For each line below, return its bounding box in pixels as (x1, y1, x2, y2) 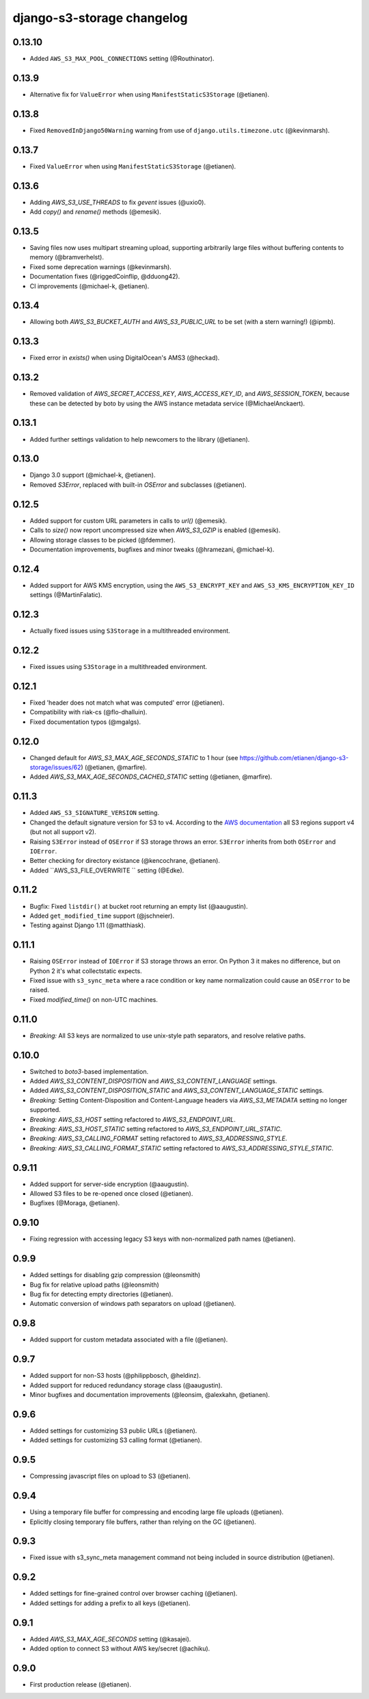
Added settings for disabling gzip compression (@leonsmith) (29, 1271, 201, 1279)
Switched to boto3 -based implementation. (29, 1067, 149, 1075)
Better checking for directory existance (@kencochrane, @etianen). (29, 857, 220, 865)
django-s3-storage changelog (12, 10, 188, 25)
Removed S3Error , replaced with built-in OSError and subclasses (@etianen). (29, 480, 247, 489)
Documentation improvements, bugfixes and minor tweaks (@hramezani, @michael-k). (29, 545, 275, 553)
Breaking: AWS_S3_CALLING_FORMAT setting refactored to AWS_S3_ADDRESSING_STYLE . (29, 1134, 288, 1143)
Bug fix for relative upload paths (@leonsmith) (29, 1281, 160, 1289)
